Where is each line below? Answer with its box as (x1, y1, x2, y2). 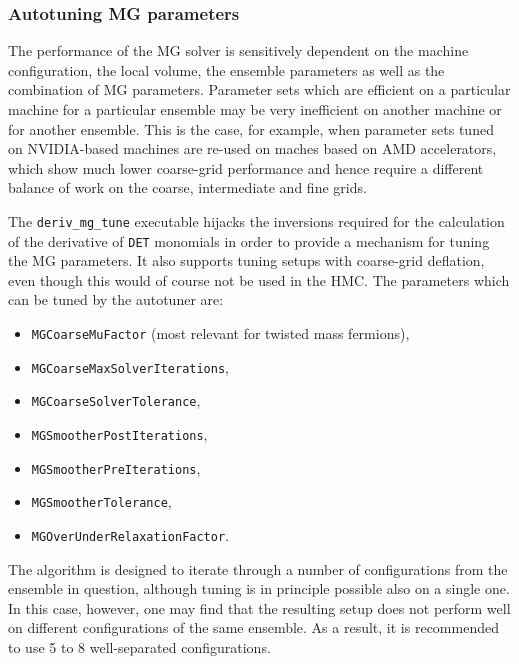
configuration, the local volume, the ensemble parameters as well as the (8, 59, 445, 80)
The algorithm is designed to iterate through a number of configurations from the (8, 558, 508, 579)
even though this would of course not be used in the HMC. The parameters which (8, 269, 510, 290)
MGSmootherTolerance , (31, 491, 172, 512)
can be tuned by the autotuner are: (8, 289, 224, 310)
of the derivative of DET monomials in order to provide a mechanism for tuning (8, 230, 490, 251)
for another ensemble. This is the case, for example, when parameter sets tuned (8, 118, 494, 139)
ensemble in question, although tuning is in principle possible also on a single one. (8, 578, 510, 599)
